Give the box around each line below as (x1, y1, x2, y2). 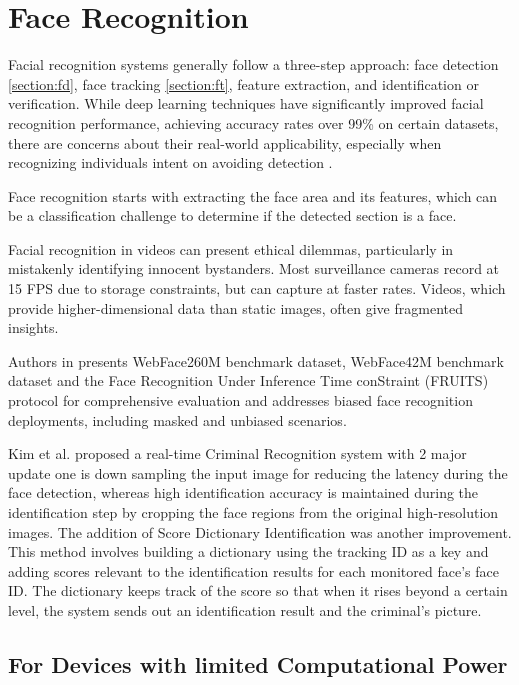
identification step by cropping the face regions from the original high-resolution (8, 502, 499, 522)
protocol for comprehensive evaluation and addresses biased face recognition (8, 390, 473, 411)
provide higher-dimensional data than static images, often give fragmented (8, 297, 463, 318)
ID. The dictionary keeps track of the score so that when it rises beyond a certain (8, 580, 508, 601)
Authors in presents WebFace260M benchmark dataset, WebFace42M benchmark (8, 350, 504, 371)
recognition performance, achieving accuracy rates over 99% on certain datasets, (8, 112, 499, 133)
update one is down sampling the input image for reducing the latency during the (8, 462, 508, 483)
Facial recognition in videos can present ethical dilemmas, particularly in (8, 238, 454, 259)
